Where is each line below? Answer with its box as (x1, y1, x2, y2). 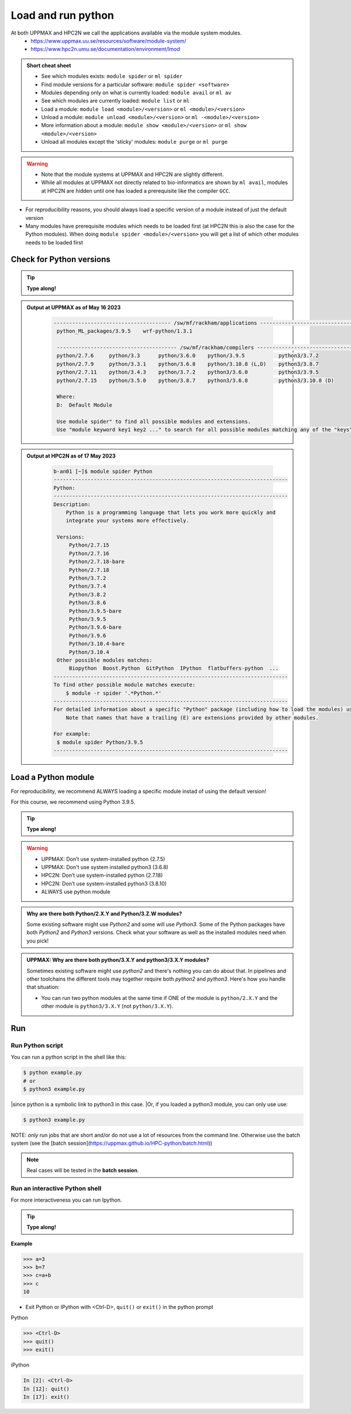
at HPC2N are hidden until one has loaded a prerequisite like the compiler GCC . (41, 187, 230, 194)
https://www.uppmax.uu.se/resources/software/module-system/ (30, 37, 187, 44)
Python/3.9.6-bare (68, 624, 122, 630)
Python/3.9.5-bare (68, 608, 122, 614)
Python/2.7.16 (68, 550, 109, 557)
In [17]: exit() (23, 1393, 70, 1400)
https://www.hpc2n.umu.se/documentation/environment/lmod (30, 46, 181, 53)
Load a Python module (11, 772, 95, 782)
